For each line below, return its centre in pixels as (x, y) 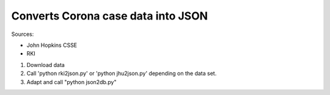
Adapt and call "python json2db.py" (71, 82)
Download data (46, 65)
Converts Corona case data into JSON (109, 16)
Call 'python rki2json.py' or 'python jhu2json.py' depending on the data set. (122, 74)
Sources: (23, 34)
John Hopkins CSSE (52, 45)
